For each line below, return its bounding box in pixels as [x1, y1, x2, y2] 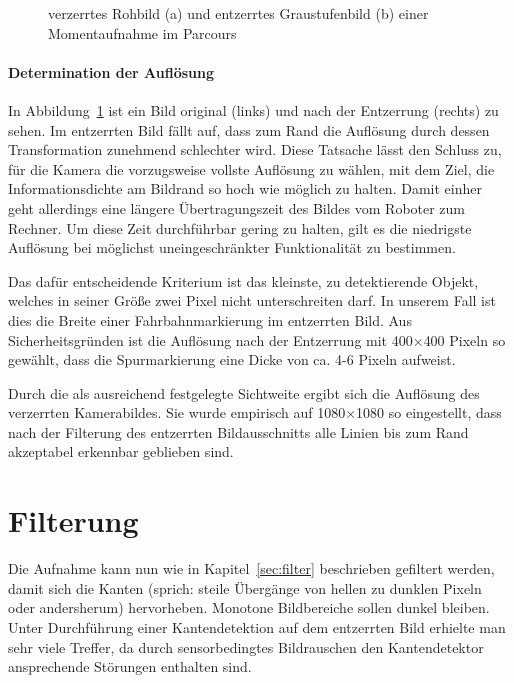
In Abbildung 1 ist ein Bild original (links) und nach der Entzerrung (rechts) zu [8, 99, 499, 120]
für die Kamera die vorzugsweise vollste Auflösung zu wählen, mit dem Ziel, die [8, 158, 495, 179]
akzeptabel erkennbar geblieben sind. [8, 441, 234, 462]
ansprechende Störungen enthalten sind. [8, 656, 252, 677]
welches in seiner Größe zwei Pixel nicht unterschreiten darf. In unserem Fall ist [8, 290, 496, 311]
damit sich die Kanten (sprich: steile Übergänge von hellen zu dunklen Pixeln [8, 577, 482, 598]
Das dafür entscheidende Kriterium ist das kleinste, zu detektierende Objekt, [8, 270, 479, 291]
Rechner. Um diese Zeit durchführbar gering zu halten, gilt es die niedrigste [8, 217, 472, 238]
